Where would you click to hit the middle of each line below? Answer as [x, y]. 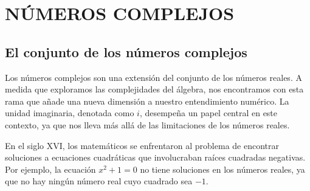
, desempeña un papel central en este [208, 113]
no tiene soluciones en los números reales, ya [222, 169]
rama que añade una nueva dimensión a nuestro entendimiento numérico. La [147, 101]
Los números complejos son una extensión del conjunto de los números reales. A [153, 77]
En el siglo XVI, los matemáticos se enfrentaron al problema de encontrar [142, 145]
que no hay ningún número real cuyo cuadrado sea [99, 181]
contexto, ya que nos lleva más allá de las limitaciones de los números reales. [147, 124]
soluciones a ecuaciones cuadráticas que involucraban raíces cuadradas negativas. [155, 157]
